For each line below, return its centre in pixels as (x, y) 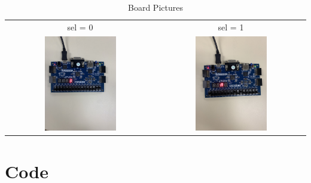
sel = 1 (231, 27)
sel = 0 (80, 27)
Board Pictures (155, 7)
